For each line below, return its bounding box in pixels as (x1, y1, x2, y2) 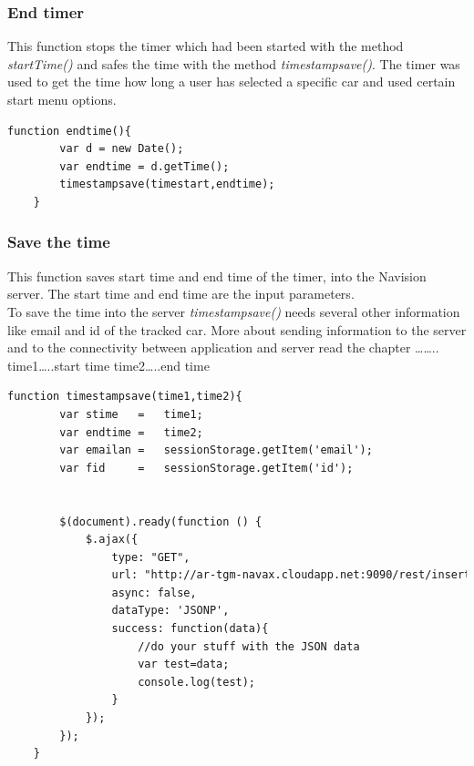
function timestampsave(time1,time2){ (7, 390, 242, 403)
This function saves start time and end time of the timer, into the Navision (7, 266, 427, 285)
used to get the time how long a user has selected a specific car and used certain (7, 72, 456, 91)
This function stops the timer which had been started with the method (7, 36, 404, 56)
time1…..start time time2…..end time (7, 355, 210, 374)
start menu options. (7, 90, 117, 108)
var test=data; (138, 658, 230, 671)
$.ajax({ (85, 533, 139, 546)
